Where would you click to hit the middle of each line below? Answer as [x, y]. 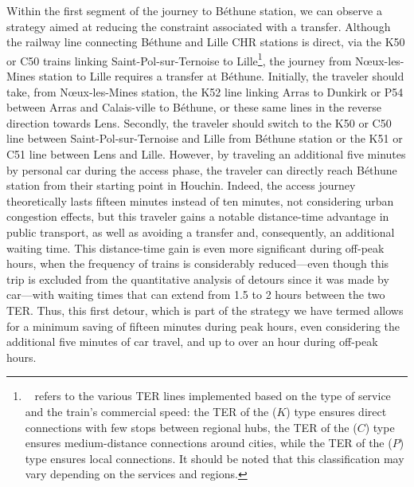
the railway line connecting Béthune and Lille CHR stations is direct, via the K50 [206, 42]
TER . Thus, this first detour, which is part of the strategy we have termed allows [205, 310]
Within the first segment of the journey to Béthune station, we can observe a [194, 10]
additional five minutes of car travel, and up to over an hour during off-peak [192, 342]
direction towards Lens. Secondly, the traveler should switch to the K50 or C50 [199, 122]
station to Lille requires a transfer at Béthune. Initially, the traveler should [221, 76]
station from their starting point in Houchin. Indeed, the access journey [181, 185]
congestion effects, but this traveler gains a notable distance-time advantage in [198, 216]
